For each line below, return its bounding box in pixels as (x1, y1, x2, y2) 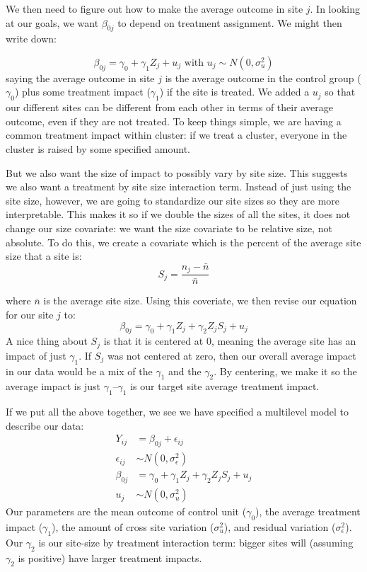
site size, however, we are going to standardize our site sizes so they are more (6, 193, 339, 207)
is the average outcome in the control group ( (165, 70, 361, 85)
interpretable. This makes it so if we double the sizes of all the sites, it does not (6, 207, 351, 222)
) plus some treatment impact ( (14, 84, 151, 99)
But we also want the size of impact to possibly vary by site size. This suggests (6, 165, 348, 180)
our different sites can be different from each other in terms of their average (6, 100, 333, 115)
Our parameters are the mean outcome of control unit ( (6, 504, 247, 519)
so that (325, 84, 356, 99)
